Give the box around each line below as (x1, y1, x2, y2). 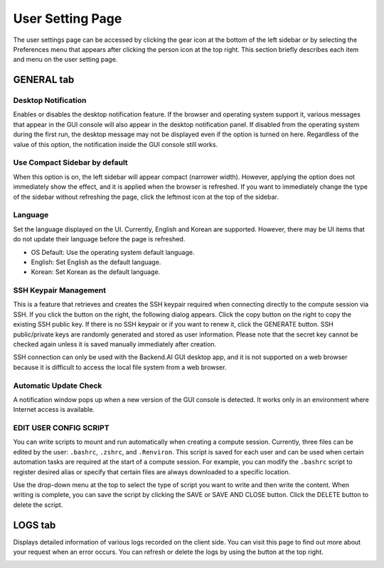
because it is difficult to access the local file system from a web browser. (13, 363, 227, 371)
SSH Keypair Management (13, 285, 107, 295)
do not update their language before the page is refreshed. (13, 235, 186, 244)
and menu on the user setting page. (13, 55, 118, 64)
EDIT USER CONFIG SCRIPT (13, 423, 110, 433)
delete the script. (13, 501, 63, 509)
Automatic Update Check (13, 381, 102, 390)
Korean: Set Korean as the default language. (31, 268, 161, 276)
